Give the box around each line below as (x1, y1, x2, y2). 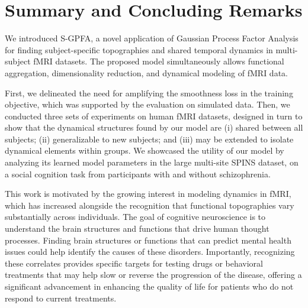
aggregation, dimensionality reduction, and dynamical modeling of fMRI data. (5, 66, 288, 79)
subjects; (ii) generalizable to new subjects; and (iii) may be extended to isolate (5, 132, 294, 145)
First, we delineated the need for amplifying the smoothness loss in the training (5, 86, 293, 99)
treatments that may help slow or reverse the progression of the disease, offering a (5, 268, 302, 281)
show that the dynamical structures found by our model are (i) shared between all (5, 121, 303, 134)
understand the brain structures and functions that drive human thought (5, 222, 269, 235)
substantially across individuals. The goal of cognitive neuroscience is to (5, 210, 266, 223)
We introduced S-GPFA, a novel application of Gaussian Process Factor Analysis (5, 32, 299, 44)
